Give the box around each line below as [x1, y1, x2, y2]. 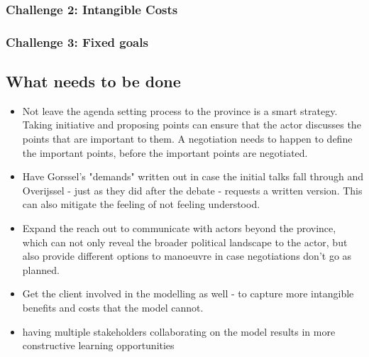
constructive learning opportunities [22, 338, 175, 353]
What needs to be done [6, 70, 181, 92]
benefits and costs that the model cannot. [22, 300, 204, 315]
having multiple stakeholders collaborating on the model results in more [22, 324, 336, 339]
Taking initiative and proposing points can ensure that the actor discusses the [22, 117, 361, 132]
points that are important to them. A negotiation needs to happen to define [22, 131, 353, 146]
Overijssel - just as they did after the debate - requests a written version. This [22, 182, 363, 197]
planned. [22, 262, 60, 277]
